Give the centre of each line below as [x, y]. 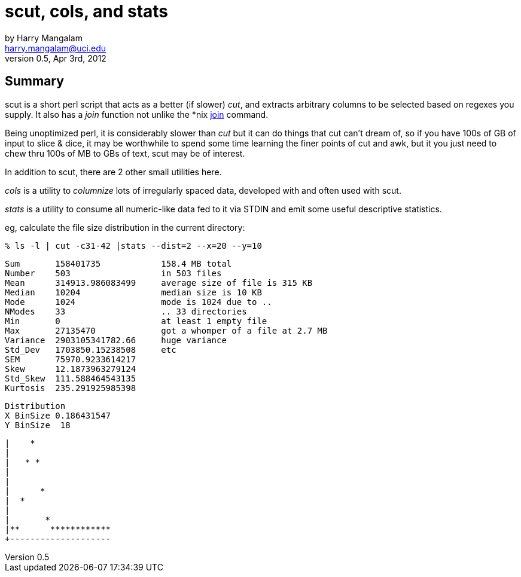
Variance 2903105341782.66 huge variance [116, 340]
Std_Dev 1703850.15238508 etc [91, 349]
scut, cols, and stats [87, 11]
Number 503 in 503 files [113, 273]
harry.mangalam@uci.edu [55, 48]
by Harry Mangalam [44, 38]
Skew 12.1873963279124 [71, 369]
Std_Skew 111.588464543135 [71, 378]
